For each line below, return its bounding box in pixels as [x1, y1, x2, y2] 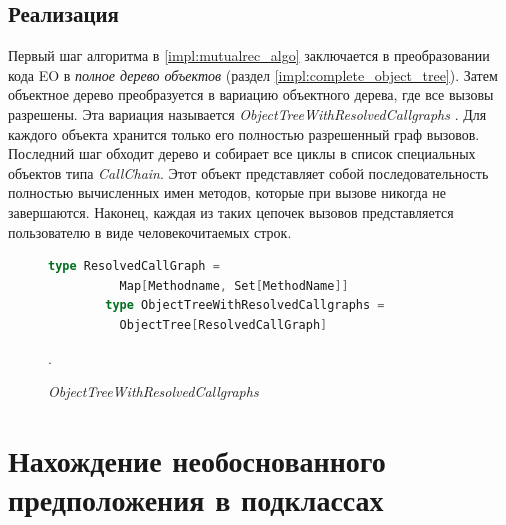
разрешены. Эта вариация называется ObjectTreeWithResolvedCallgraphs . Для [8, 103, 487, 124]
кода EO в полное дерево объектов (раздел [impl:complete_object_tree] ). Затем [8, 64, 498, 85]
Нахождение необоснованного [8, 439, 386, 480]
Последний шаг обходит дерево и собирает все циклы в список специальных [8, 143, 476, 164]
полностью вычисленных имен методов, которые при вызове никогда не [8, 182, 447, 203]
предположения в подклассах [8, 479, 384, 520]
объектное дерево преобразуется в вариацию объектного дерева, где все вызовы [8, 84, 494, 105]
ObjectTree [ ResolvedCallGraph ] [119, 317, 328, 332]
